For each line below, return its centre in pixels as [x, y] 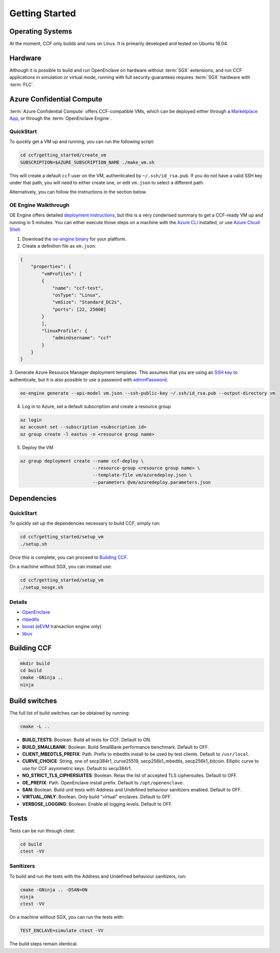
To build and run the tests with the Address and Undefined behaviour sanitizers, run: [98, 876]
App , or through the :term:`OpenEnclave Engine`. [61, 118]
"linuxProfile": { [64, 331]
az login [31, 420]
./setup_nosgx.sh [42, 587]
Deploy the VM [38, 447]
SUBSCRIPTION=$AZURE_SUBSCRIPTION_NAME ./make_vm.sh [87, 162]
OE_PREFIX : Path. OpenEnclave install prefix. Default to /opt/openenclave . [103, 782]
